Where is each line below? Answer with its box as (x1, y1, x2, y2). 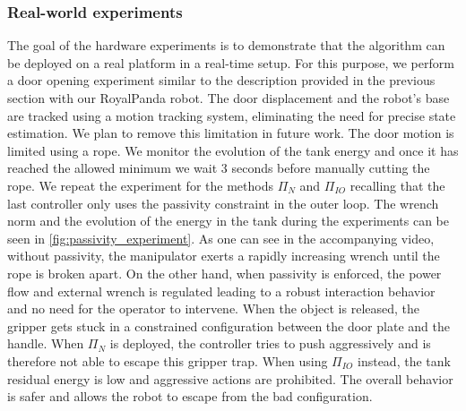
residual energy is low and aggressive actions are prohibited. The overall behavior (7, 369, 453, 388)
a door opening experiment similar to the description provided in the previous (7, 71, 436, 90)
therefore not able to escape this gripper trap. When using (7, 351, 328, 370)
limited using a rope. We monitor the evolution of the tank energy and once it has (7, 141, 459, 159)
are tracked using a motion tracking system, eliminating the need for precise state (7, 106, 456, 124)
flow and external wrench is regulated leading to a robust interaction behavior (7, 281, 436, 300)
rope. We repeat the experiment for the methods (7, 176, 273, 194)
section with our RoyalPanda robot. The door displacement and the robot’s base (7, 89, 450, 107)
